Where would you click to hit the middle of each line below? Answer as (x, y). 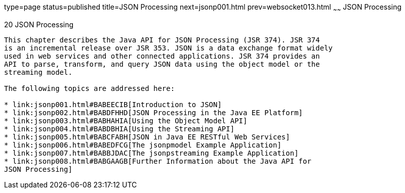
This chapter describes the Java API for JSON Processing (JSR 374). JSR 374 (162, 40)
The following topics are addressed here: (90, 88)
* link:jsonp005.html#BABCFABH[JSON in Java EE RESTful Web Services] (147, 137)
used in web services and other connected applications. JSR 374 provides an (162, 56)
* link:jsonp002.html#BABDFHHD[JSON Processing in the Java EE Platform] (154, 112)
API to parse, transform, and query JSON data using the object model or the (162, 64)
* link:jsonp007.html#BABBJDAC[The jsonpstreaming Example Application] (151, 153)
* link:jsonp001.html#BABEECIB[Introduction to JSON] (113, 104)
